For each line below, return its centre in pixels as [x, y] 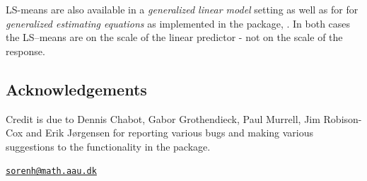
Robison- [343, 118]
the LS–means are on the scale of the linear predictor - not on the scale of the [174, 37]
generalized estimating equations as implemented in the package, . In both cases [178, 23]
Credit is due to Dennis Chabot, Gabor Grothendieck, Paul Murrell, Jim [163, 118]
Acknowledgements [76, 89]
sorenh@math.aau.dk [51, 171]
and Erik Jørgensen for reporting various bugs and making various [170, 133]
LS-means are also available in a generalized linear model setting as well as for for [182, 9]
